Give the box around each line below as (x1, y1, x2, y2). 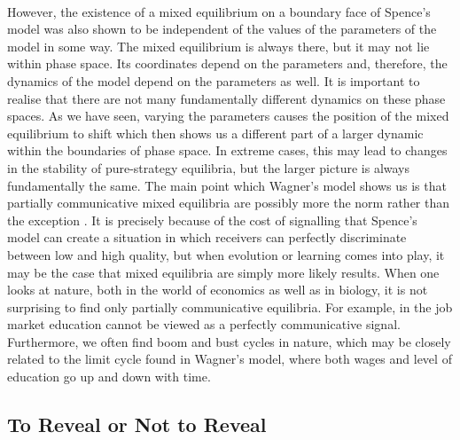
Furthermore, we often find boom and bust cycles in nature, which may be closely (7, 332, 451, 350)
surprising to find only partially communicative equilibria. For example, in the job (7, 297, 453, 316)
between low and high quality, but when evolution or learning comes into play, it (7, 245, 445, 263)
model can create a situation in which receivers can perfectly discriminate (7, 228, 407, 247)
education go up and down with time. (7, 367, 211, 386)
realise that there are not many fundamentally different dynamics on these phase (7, 89, 446, 107)
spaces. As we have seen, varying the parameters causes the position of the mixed (7, 106, 449, 125)
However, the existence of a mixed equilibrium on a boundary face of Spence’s (7, 2, 431, 20)
